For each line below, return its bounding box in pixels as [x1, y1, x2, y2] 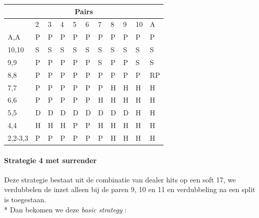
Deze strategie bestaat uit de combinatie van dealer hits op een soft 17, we [4, 174, 236, 184]
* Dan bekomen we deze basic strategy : [4, 204, 127, 214]
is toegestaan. [4, 194, 46, 205]
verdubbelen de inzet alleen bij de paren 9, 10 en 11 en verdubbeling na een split [4, 184, 255, 195]
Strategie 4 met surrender [4, 154, 97, 165]
